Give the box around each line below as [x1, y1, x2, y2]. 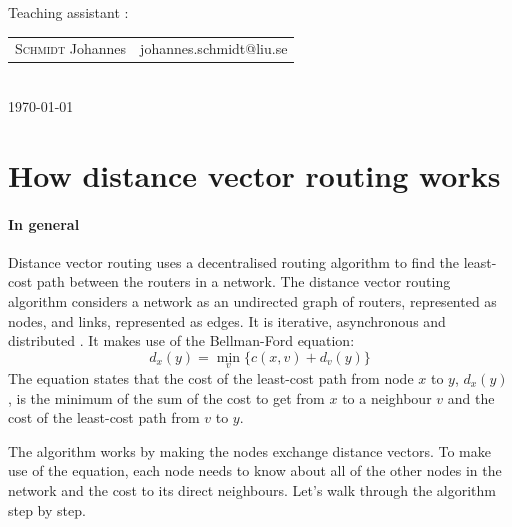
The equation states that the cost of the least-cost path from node [8, 367, 414, 388]
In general [8, 213, 80, 234]
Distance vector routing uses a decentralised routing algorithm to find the [8, 251, 460, 272]
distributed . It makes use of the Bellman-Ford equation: [8, 330, 355, 351]
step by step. [8, 499, 86, 520]
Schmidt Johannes [15, 38, 127, 59]
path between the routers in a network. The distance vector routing [36, 271, 451, 292]
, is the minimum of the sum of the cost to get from [8, 387, 325, 408]
